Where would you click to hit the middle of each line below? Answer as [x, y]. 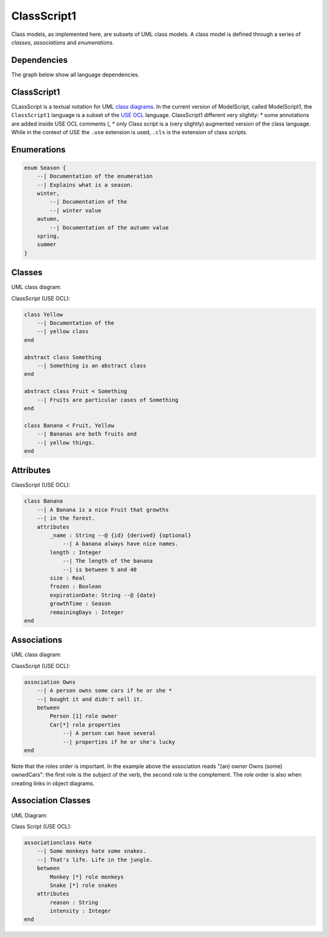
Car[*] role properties [85, 725]
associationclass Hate [58, 842]
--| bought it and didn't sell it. [90, 699]
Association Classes [51, 801]
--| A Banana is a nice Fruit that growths [103, 510]
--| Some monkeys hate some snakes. [91, 851]
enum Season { [45, 167]
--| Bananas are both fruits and [87, 434]
